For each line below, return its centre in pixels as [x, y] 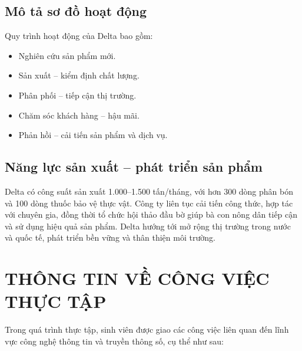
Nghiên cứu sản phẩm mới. [67, 55]
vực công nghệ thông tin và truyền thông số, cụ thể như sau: [114, 341]
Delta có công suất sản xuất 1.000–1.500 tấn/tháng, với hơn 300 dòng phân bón [149, 191]
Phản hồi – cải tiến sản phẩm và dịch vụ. [93, 135]
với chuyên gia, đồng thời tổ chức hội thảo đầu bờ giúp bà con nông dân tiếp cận [151, 214]
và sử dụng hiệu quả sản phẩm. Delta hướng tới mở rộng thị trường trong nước [148, 226]
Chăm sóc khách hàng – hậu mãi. [79, 115]
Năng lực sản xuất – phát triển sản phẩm [134, 167]
